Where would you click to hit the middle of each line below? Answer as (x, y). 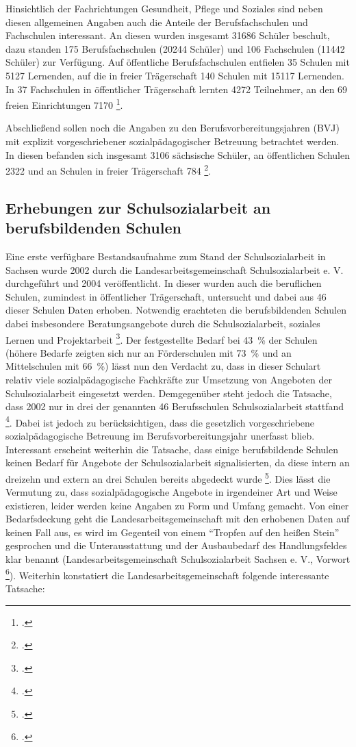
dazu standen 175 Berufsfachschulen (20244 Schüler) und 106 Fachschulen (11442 (175, 48)
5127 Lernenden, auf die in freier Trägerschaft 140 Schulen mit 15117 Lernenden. (175, 75)
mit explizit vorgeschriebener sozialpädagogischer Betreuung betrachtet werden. (173, 141)
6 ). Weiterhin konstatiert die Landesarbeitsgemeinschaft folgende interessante (167, 574)
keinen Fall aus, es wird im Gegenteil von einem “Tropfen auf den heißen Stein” (173, 532)
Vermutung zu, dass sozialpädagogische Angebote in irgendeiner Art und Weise (171, 492)
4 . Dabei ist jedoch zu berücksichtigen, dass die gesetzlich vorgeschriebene (160, 421)
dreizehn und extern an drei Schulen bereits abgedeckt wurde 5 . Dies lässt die (168, 477)
